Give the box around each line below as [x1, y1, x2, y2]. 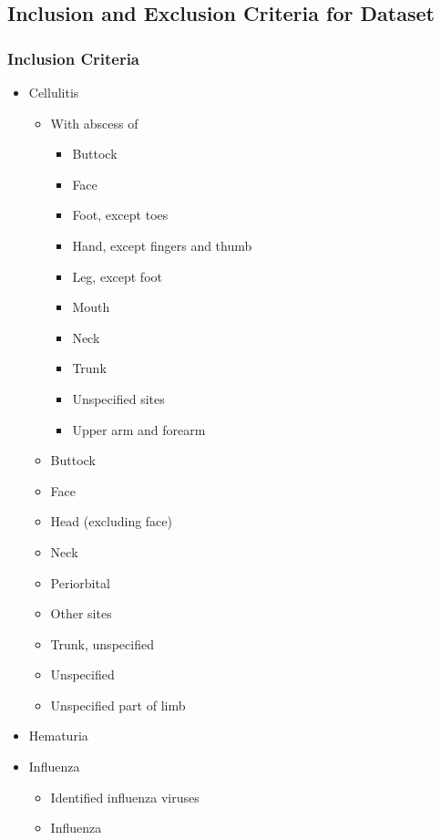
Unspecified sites [72, 389, 165, 408]
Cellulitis [28, 83, 79, 101]
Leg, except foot [72, 266, 162, 285]
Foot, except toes [72, 205, 169, 224]
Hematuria [28, 726, 88, 745]
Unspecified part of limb [50, 695, 186, 714]
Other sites [50, 604, 112, 623]
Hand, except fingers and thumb [72, 235, 252, 254]
